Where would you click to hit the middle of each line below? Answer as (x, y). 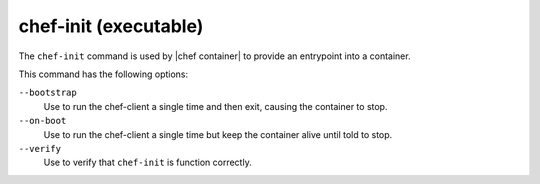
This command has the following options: (103, 74)
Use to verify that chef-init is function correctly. (147, 162)
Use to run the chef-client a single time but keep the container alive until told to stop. (218, 134)
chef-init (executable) (111, 26)
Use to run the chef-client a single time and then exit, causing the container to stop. (215, 106)
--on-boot (42, 121)
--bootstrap (47, 93)
